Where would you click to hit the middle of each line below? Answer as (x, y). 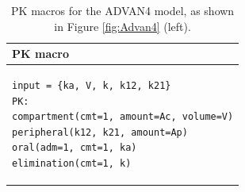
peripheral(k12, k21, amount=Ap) (100, 132)
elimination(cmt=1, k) (72, 163)
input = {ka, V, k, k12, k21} (92, 86)
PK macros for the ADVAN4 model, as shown (123, 10)
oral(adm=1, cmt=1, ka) (75, 148)
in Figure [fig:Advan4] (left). (122, 26)
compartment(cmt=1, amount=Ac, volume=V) (123, 117)
